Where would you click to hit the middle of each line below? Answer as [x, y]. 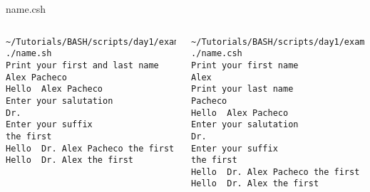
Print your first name [245, 65]
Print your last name [242, 89]
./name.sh [29, 54]
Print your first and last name [82, 65]
